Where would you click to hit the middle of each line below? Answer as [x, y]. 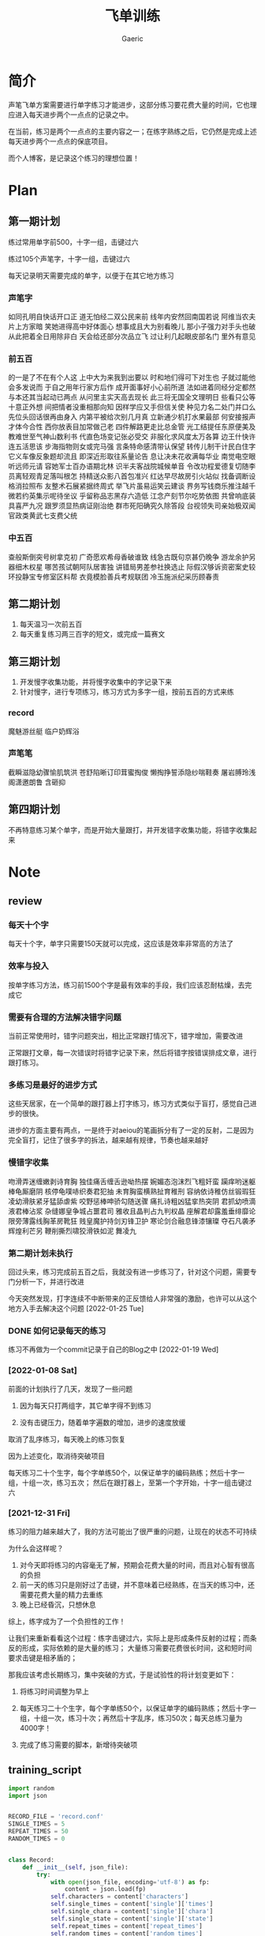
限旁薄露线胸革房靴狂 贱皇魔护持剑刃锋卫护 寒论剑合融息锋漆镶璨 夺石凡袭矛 [132, 1220]
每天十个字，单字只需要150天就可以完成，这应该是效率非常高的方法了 [121, 944]
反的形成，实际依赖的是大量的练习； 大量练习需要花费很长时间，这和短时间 [130, 1648]
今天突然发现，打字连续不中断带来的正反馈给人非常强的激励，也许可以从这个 [132, 1298]
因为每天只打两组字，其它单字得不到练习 [85, 1405]
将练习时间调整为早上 [54, 1691]
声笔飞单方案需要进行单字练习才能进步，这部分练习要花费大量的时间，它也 [129, 104]
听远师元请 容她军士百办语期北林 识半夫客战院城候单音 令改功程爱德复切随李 [132, 466]
